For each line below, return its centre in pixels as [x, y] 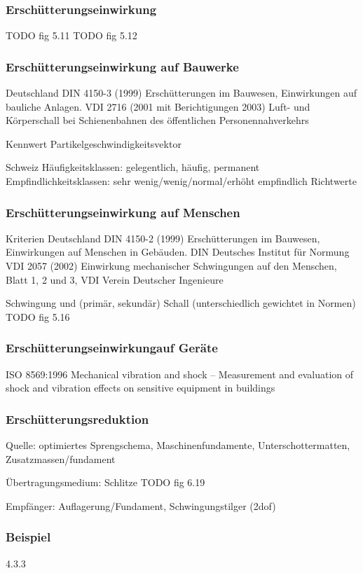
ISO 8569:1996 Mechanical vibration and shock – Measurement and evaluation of [180, 374]
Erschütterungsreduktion [77, 419]
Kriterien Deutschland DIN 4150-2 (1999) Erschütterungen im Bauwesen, [163, 238]
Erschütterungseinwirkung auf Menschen [123, 212]
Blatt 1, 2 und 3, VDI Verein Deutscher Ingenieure [115, 279]
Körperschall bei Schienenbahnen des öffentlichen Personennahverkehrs [157, 120]
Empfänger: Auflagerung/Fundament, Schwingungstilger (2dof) [141, 505]
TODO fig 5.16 [38, 316]
